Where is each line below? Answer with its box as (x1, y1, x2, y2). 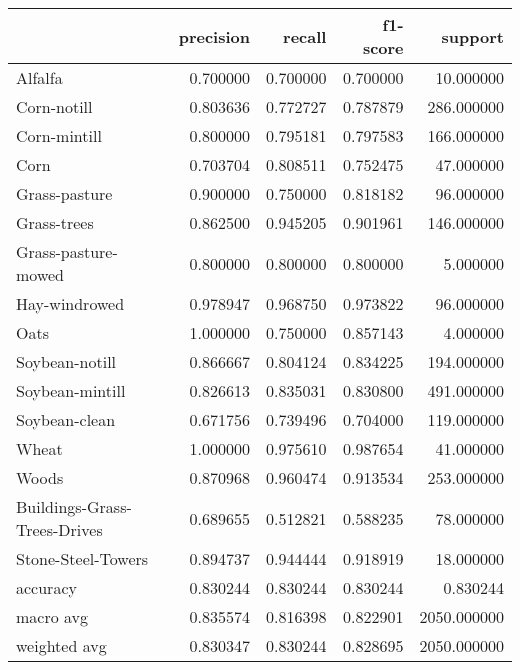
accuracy (16, 576, 77, 599)
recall (283, 24, 327, 48)
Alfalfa (16, 66, 63, 89)
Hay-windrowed (16, 292, 125, 315)
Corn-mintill (16, 124, 102, 147)
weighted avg (16, 634, 107, 657)
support (441, 24, 504, 48)
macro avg (16, 605, 89, 628)
